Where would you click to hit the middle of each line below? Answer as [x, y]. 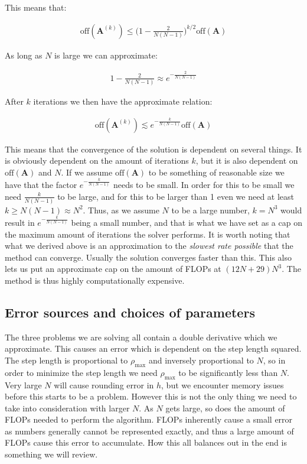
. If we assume [87, 172]
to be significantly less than [228, 372]
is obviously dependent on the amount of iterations [97, 160]
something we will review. [51, 454]
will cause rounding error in [104, 384]
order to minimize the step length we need [81, 372]
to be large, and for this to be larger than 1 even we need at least [176, 196]
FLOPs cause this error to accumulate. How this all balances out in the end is [146, 442]
